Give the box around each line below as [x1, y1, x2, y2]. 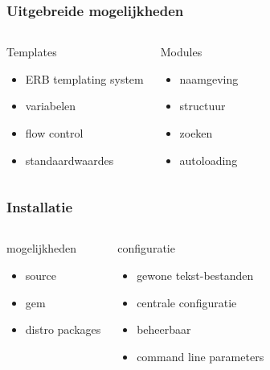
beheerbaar [137, 321, 191, 338]
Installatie [6, 197, 73, 217]
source [25, 267, 57, 283]
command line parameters [137, 347, 264, 364]
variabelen [25, 97, 76, 114]
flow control [25, 125, 84, 141]
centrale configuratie [137, 294, 237, 310]
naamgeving [179, 70, 239, 87]
